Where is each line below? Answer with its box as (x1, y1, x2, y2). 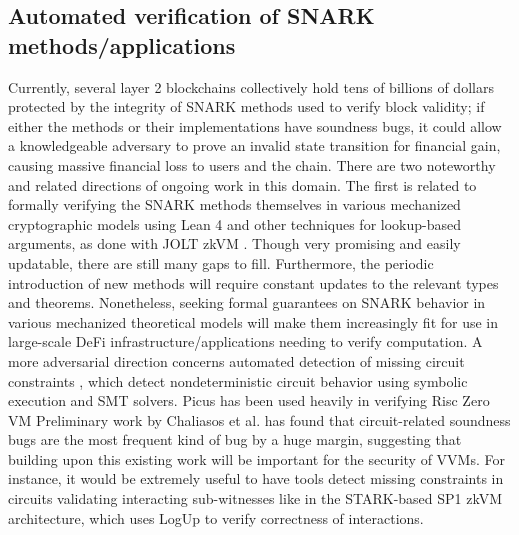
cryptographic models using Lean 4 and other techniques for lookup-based (8, 213, 461, 234)
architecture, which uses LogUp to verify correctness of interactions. (8, 507, 424, 528)
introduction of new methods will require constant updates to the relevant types (8, 272, 499, 293)
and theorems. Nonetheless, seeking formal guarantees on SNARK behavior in (8, 292, 486, 313)
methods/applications (8, 29, 236, 60)
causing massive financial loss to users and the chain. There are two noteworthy (8, 154, 496, 175)
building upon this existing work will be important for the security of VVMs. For (8, 448, 505, 469)
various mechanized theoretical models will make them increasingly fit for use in (8, 311, 499, 332)
